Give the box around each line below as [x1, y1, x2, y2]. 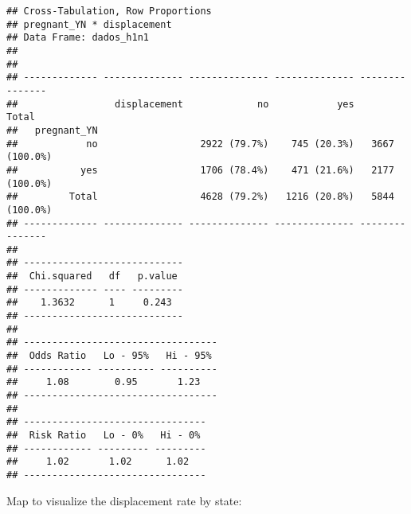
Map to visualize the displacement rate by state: [6, 492, 242, 508]
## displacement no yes [6, 98, 354, 110]
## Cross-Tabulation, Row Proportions [6, 6, 212, 17]
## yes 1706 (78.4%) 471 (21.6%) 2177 [6, 164, 394, 176]
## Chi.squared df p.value [6, 271, 178, 282]
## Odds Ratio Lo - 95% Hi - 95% [6, 350, 212, 362]
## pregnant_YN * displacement [6, 18, 172, 30]
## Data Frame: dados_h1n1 [6, 32, 149, 44]
